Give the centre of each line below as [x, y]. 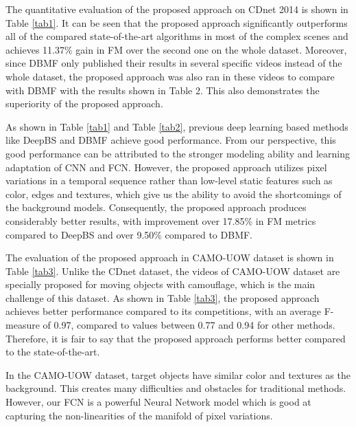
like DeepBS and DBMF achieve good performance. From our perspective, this [171, 140]
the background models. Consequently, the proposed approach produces [156, 207]
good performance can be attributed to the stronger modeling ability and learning [178, 153]
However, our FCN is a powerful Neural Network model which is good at [158, 402]
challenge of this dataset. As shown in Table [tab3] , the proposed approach [163, 297]
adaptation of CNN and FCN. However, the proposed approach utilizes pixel [166, 167]
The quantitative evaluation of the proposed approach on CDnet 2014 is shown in [177, 9]
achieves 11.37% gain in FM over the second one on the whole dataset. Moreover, [176, 49]
